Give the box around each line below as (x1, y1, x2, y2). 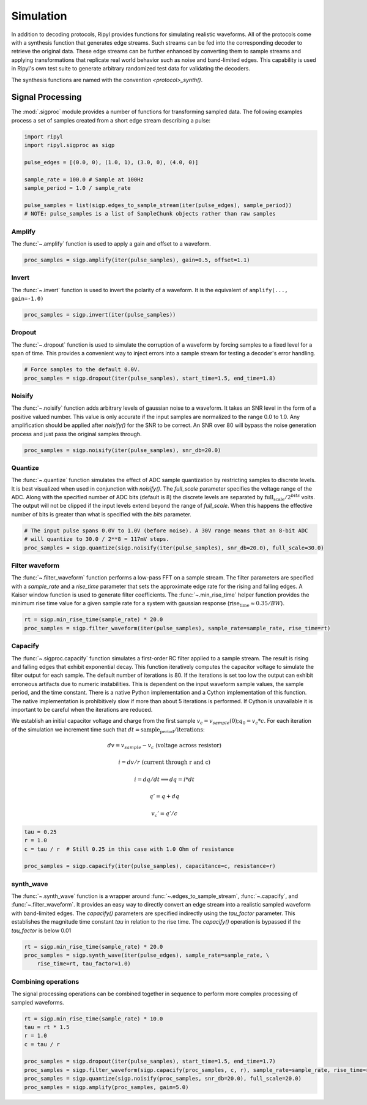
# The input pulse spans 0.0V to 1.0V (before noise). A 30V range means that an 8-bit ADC (24, 527, 308, 534)
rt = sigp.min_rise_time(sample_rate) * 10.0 (24, 1015, 163, 1022)
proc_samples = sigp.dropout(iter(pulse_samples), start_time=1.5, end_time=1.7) (24, 1058, 276, 1065)
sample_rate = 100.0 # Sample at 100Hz (24, 176, 144, 183)
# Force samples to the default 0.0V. (24, 366, 141, 373)
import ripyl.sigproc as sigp (24, 141, 115, 149)
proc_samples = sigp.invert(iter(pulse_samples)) (24, 311, 176, 319)
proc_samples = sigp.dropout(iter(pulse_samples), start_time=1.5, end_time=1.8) (24, 374, 276, 382)
